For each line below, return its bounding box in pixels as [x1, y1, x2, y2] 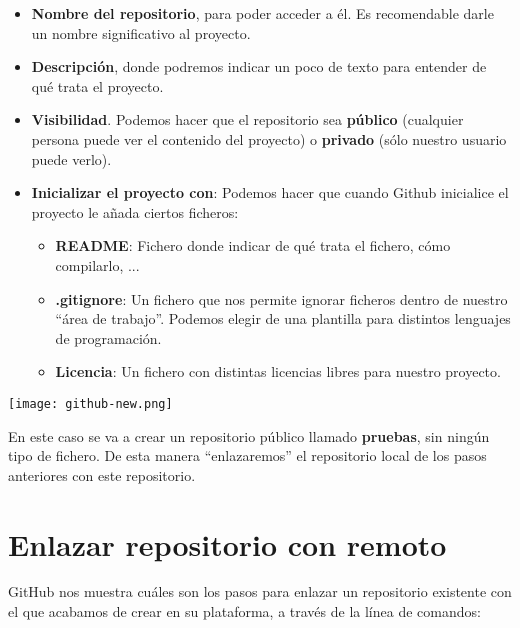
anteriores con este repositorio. [8, 464, 196, 485]
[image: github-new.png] [8, 396, 173, 411]
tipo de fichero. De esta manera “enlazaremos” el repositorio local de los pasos [8, 445, 487, 466]
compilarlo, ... [55, 254, 140, 275]
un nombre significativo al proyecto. [31, 22, 251, 43]
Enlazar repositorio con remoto [8, 523, 447, 564]
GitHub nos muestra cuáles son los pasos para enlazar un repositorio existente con [8, 581, 512, 602]
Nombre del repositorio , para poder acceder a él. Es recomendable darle [31, 3, 494, 23]
